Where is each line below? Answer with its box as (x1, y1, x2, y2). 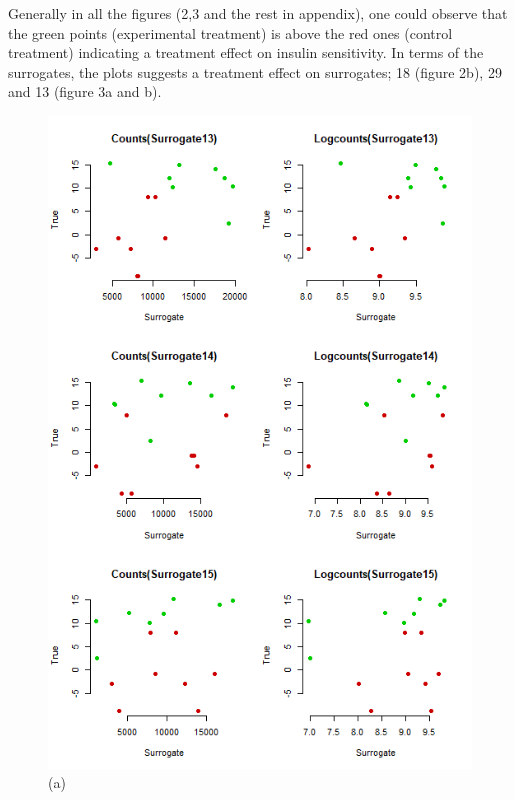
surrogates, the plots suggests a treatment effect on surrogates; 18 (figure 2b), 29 (8, 61, 502, 82)
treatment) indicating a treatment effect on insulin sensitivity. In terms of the (8, 42, 484, 63)
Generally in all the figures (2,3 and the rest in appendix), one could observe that (8, 3, 508, 23)
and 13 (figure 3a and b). (8, 81, 162, 102)
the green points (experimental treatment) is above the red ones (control (8, 22, 453, 43)
